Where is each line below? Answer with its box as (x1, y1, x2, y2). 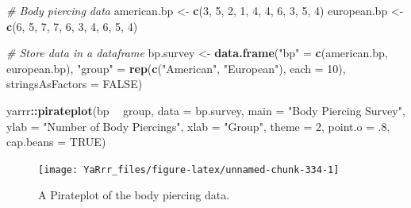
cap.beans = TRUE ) (6, 133, 106, 150)
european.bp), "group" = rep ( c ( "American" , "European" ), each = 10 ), (6, 60, 346, 76)
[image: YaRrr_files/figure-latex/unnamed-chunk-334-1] (38, 164, 340, 175)
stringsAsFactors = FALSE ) (6, 75, 143, 92)
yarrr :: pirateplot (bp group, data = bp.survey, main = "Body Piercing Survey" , (6, 102, 405, 118)
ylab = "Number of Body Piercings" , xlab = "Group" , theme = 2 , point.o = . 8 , (6, 117, 390, 134)
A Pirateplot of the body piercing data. (38, 187, 230, 203)
